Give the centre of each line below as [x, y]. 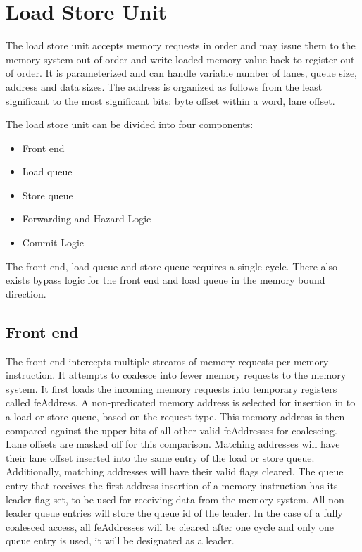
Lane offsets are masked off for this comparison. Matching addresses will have [173, 444]
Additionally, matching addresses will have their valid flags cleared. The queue [175, 471]
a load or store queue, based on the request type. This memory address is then [175, 416]
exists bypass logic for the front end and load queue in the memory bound [166, 280]
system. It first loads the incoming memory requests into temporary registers [171, 388]
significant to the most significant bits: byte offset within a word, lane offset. [170, 100]
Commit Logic [53, 243]
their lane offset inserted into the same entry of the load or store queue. [160, 457]
